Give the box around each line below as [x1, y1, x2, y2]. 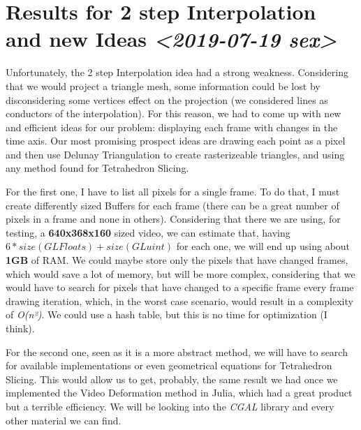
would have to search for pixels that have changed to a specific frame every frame [6, 280, 354, 295]
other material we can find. [6, 413, 121, 427]
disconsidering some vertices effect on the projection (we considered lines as [6, 92, 328, 107]
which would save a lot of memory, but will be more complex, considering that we [6, 266, 355, 281]
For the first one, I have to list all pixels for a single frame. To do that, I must [6, 184, 340, 199]
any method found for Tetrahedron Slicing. [6, 161, 189, 175]
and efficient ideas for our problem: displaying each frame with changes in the [6, 119, 338, 134]
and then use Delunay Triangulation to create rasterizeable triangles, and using [6, 147, 345, 161]
